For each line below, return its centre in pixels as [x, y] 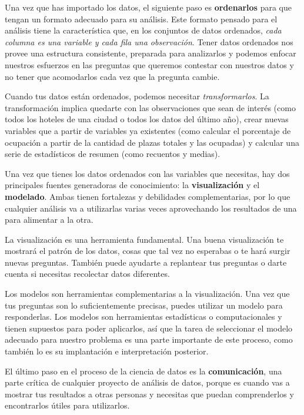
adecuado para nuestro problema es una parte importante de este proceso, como [149, 339]
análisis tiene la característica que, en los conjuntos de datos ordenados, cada [143, 30]
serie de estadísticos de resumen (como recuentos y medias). [113, 154]
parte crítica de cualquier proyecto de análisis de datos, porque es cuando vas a [147, 382]
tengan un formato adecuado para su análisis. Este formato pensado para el [141, 19]
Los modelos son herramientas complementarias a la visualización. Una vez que [147, 294]
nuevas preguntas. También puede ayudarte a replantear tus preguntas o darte [146, 262]
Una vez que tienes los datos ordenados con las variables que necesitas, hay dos [147, 173]
